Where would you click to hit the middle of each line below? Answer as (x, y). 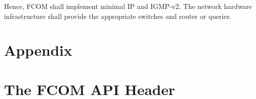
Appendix (38, 50)
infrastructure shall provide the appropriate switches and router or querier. (118, 16)
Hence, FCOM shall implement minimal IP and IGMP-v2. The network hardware (128, 6)
